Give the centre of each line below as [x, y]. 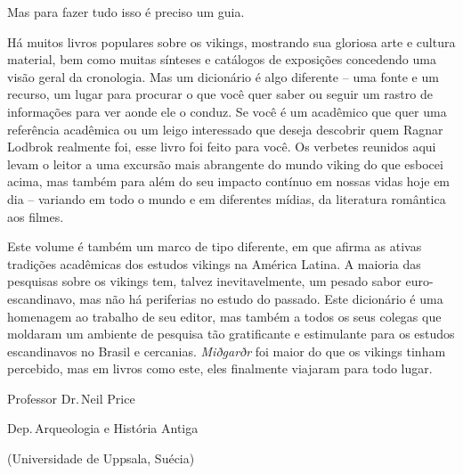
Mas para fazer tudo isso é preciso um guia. [126, 12]
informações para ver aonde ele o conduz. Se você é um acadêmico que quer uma [227, 111]
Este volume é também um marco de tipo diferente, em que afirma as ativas [215, 246]
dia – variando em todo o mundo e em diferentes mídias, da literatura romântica [227, 198]
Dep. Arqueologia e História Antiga [103, 428]
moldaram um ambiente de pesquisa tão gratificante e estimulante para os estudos [231, 334]
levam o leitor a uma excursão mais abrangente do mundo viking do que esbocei [225, 163]
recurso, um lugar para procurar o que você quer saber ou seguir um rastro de [220, 94]
